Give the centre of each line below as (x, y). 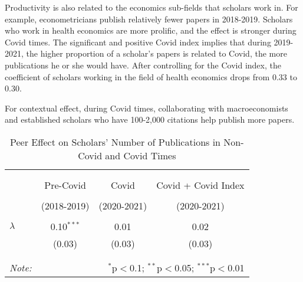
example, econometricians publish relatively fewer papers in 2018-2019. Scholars (149, 19)
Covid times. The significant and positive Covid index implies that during (138, 42)
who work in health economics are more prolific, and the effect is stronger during (151, 30)
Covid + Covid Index (200, 185)
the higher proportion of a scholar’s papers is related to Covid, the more (157, 53)
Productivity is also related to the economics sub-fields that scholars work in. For (151, 7)
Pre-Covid (65, 185)
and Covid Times (141, 155)
